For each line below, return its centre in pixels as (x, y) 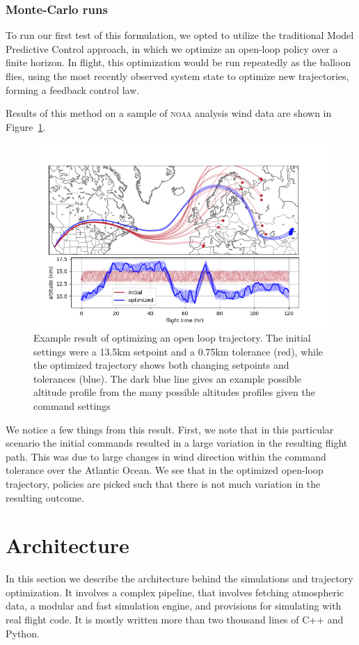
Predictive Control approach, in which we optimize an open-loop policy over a (172, 48)
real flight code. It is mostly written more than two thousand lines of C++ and (175, 619)
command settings (72, 405)
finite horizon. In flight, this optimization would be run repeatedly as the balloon (178, 62)
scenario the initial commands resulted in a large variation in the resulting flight (177, 443)
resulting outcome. (45, 497)
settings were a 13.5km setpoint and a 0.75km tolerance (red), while (178, 351)
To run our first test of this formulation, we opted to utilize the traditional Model (180, 35)
